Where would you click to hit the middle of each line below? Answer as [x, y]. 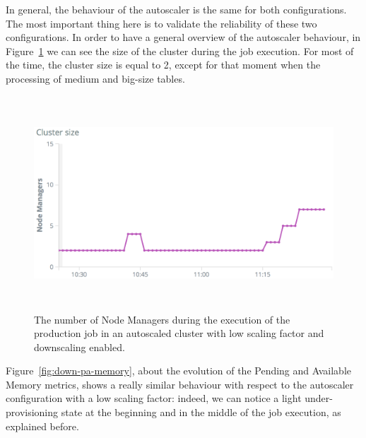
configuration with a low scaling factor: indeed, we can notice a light [154, 398]
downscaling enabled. [79, 347]
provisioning [32, 412]
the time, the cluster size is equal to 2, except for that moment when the [163, 65]
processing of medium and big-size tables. [95, 78]
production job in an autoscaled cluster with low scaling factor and [179, 333]
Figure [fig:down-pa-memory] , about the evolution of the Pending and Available [178, 371]
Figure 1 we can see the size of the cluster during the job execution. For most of [180, 51]
